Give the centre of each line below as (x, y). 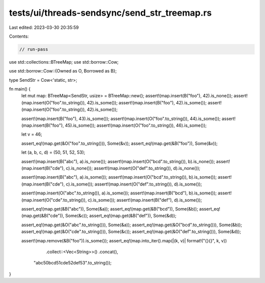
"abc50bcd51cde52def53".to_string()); (73, 263)
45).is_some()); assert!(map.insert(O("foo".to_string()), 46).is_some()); (136, 125)
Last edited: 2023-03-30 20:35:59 (44, 27)
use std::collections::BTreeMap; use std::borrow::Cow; (64, 62)
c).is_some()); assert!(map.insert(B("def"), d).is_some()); (145, 200)
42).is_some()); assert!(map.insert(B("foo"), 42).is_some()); (147, 102)
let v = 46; (32, 134)
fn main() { (20, 89)
